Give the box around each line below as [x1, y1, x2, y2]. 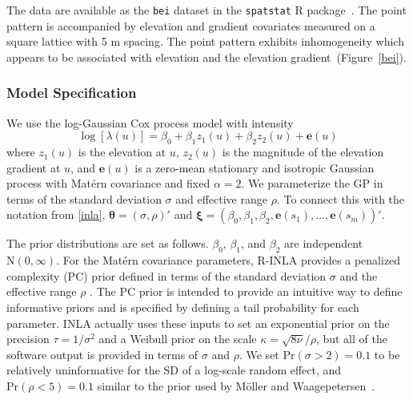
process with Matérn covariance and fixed [6, 175, 211, 192]
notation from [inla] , [6, 206, 106, 223]
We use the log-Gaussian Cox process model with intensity [6, 114, 294, 131]
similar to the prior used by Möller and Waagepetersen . [97, 377, 375, 394]
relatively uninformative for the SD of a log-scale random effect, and [6, 362, 342, 378]
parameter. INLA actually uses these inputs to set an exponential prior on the [6, 314, 390, 331]
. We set [239, 345, 279, 362]
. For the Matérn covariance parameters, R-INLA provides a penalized [56, 252, 401, 269]
